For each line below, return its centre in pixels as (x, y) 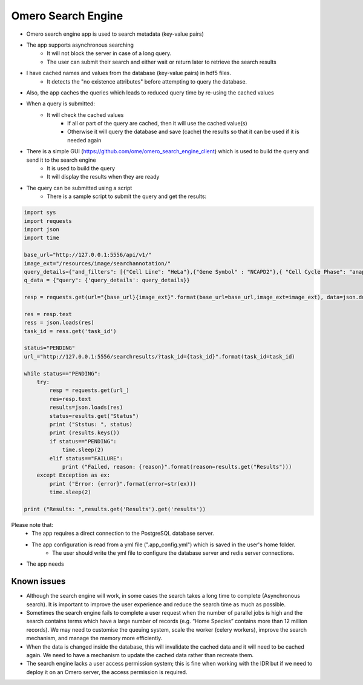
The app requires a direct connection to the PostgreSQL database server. (123, 534)
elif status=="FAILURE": (86, 458)
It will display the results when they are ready (103, 177)
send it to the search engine (61, 160)
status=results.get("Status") (94, 416)
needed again (84, 140)
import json (42, 229)
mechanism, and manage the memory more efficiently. (94, 638)
